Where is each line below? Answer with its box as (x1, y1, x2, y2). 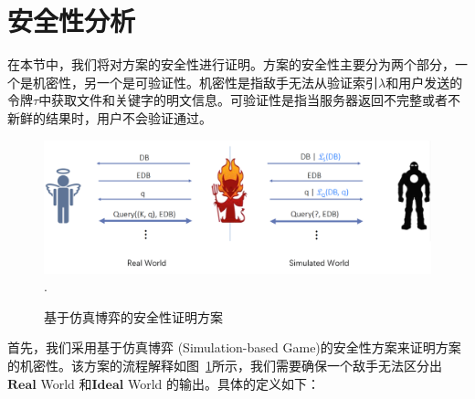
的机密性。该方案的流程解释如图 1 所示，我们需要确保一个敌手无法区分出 (7, 356, 442, 375)
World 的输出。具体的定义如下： (127, 373, 320, 393)
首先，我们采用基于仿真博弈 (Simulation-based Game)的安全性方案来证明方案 (7, 338, 461, 357)
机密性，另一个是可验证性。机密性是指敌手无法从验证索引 (32, 72, 378, 91)
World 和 (40, 373, 92, 393)
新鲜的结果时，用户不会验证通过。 (7, 108, 212, 127)
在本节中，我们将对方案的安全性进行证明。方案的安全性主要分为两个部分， (7, 55, 455, 74)
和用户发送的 (385, 72, 463, 91)
